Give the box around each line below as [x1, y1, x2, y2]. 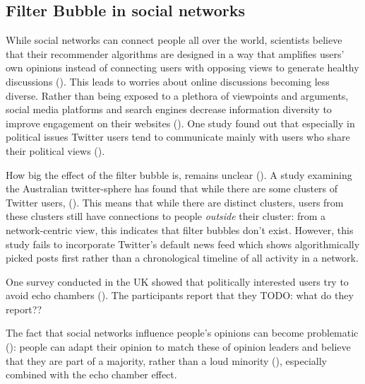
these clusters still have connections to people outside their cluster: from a [6, 209, 326, 223]
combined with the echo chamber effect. [6, 367, 177, 382]
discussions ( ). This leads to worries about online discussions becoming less [6, 74, 330, 88]
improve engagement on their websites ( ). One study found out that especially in [6, 115, 355, 130]
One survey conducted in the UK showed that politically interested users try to [6, 274, 349, 289]
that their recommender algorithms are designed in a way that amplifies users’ [6, 46, 345, 61]
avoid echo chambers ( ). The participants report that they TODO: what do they [6, 288, 354, 303]
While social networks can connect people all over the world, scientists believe [6, 33, 342, 47]
